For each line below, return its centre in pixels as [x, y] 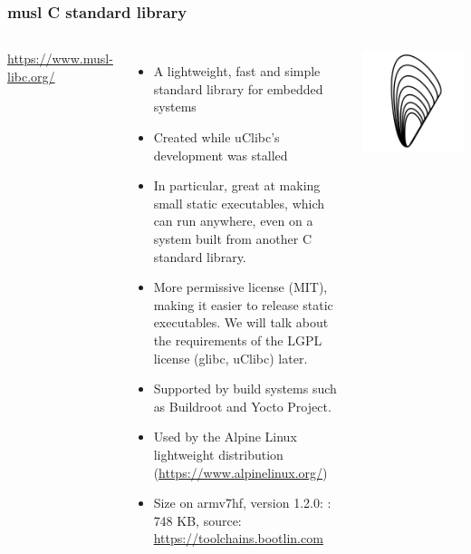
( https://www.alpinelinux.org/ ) [240, 472]
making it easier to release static [243, 304]
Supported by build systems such [245, 389]
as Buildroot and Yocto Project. [242, 406]
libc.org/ [31, 76]
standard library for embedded [238, 88]
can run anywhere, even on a [233, 221]
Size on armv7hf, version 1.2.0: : [242, 503]
